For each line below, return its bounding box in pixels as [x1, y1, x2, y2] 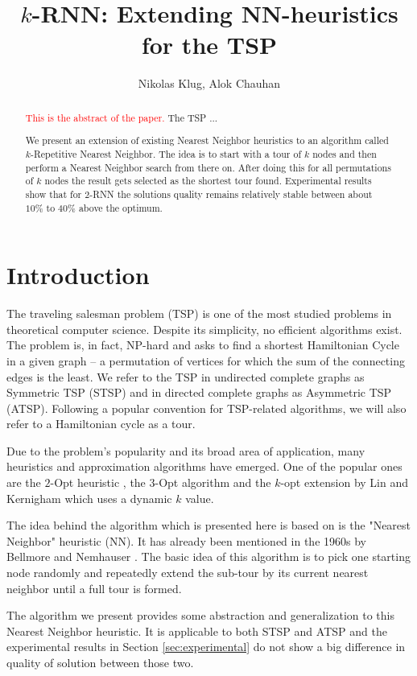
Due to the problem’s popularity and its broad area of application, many [6, 442, 365, 459]
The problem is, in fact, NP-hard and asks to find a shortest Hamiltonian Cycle [6, 336, 399, 353]
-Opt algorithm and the [155, 474, 271, 491]
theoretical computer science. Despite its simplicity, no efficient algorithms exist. [6, 320, 403, 337]
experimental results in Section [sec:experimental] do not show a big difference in [6, 638, 406, 655]
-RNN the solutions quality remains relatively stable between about [89, 187, 373, 200]
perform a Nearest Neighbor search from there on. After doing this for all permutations [25, 160, 391, 174]
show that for [25, 187, 82, 200]
